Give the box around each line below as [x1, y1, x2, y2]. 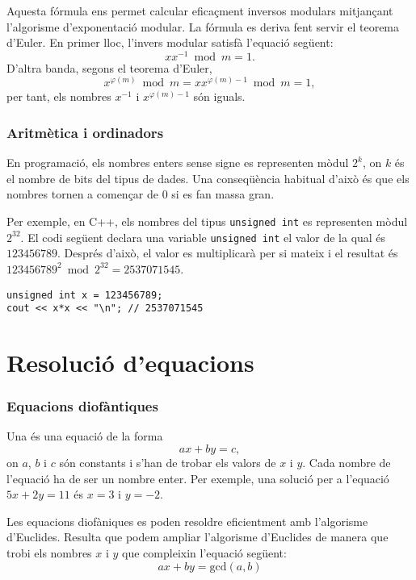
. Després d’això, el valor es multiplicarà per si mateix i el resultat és [57, 244, 398, 261]
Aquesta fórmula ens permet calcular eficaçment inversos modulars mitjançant [6, 2, 393, 19]
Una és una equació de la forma [6, 428, 163, 444]
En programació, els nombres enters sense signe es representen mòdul [6, 154, 349, 171]
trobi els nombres [6, 545, 92, 561]
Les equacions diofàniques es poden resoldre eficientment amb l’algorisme [6, 512, 368, 529]
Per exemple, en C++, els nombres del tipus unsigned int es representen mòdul [6, 213, 408, 230]
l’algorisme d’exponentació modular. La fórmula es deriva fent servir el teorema [6, 18, 400, 35]
